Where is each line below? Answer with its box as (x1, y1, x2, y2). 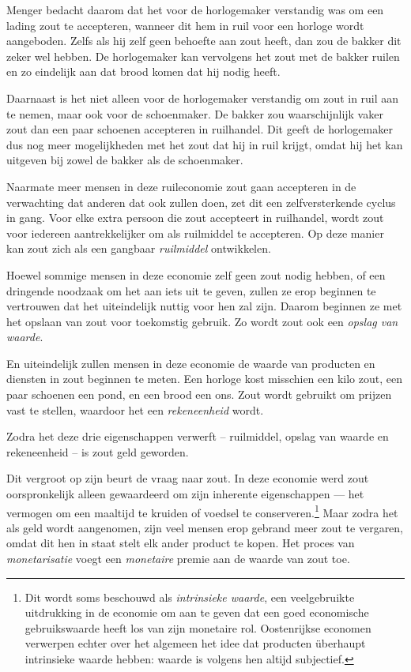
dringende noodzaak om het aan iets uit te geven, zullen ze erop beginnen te (6, 282, 376, 298)
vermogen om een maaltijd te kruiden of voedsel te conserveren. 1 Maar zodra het (6, 501, 398, 520)
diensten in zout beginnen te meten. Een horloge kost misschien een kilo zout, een (6, 370, 403, 387)
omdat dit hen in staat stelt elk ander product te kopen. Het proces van (6, 535, 355, 551)
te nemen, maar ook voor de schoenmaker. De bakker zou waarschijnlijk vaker (6, 105, 383, 122)
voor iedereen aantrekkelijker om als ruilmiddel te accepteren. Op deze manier (6, 224, 384, 241)
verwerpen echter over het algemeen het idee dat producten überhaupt (25, 635, 366, 651)
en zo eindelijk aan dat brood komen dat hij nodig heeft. (6, 63, 281, 80)
